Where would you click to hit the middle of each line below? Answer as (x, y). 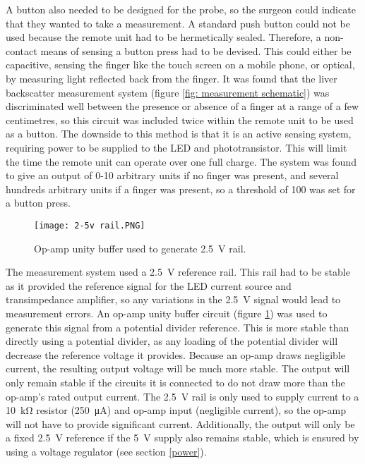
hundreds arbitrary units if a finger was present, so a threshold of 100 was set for (181, 189)
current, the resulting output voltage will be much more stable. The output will (178, 368)
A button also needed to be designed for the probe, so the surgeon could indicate (181, 9)
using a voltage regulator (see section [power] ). (106, 451)
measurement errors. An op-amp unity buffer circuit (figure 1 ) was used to (167, 313)
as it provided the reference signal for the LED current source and (149, 285)
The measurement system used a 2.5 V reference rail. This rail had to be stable (178, 272)
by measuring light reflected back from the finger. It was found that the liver (172, 78)
